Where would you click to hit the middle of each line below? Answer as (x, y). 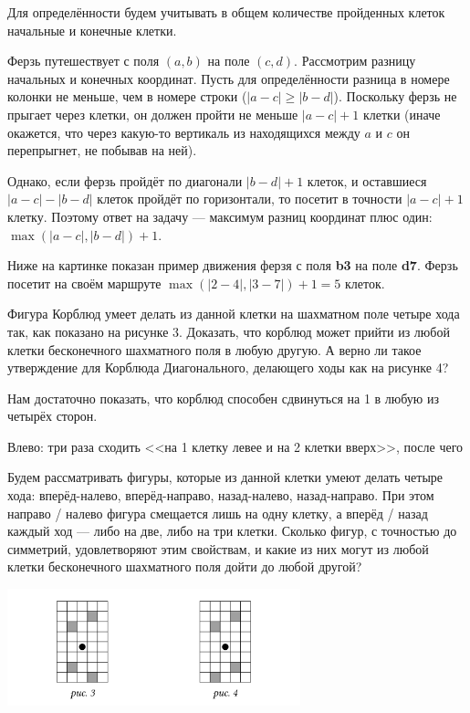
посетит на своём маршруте (84, 283)
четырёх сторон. (52, 416)
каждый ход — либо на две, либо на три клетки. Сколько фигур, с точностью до (232, 531)
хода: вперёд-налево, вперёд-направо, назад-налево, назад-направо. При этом (221, 495)
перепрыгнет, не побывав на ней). (102, 150)
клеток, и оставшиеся (367, 180)
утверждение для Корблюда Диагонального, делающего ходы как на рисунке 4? (228, 367)
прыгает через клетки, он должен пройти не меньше (153, 114)
